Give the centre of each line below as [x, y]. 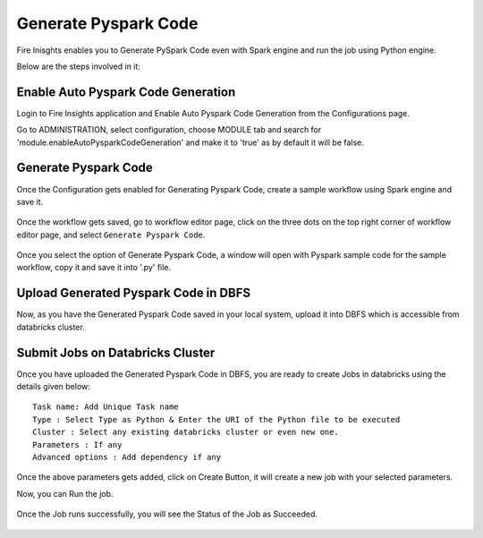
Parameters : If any [77, 444]
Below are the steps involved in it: [78, 66]
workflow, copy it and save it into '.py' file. [94, 268]
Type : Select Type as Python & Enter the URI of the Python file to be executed [216, 419]
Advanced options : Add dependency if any [127, 457]
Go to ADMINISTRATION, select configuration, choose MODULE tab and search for [169, 130]
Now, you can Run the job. [65, 493]
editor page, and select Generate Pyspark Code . [111, 235]
